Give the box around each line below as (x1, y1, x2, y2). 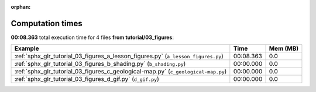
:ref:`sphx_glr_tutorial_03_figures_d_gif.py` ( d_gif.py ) (14, 75, 159, 83)
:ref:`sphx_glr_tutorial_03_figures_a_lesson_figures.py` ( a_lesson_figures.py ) (14, 52, 224, 61)
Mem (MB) (269, 44, 299, 52)
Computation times (11, 18, 83, 29)
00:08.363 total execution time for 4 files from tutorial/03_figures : (11, 34, 174, 41)
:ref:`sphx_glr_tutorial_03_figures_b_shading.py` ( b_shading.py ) (14, 60, 186, 68)
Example (14, 44, 39, 52)
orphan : (11, 3, 31, 10)
